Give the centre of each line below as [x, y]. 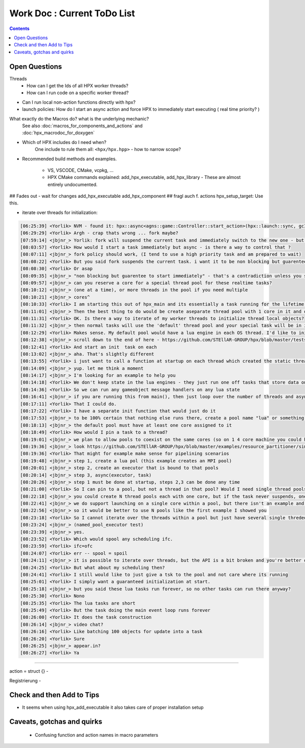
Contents [20, 28]
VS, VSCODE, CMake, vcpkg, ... [81, 170]
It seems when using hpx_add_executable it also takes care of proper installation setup [113, 707]
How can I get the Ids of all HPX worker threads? [78, 86]
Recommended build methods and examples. [69, 159]
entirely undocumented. [72, 184]
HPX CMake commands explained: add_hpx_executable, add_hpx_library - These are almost [144, 177]
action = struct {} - [29, 671]
